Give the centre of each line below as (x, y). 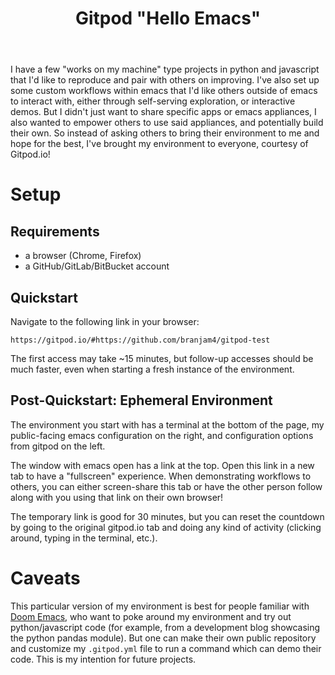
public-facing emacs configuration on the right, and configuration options (162, 435)
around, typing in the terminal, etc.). (84, 538)
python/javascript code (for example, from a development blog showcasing (165, 627)
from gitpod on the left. (58, 446)
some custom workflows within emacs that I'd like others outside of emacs (164, 91)
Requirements (55, 231)
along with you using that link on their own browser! (117, 497)
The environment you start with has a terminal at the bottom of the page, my (167, 424)
